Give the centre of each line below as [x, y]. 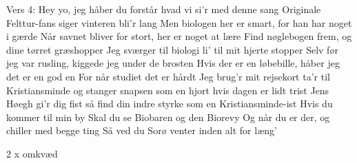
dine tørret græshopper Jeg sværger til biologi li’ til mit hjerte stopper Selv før [172, 49]
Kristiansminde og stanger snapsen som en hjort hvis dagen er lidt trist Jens [168, 90]
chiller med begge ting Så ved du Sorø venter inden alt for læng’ [142, 130]
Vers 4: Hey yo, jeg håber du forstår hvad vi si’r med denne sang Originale [164, 9]
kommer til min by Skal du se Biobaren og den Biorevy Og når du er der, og [168, 117]
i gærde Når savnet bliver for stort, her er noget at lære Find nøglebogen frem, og [179, 36]
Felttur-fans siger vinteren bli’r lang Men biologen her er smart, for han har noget [179, 22]
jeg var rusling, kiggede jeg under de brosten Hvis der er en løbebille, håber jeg [173, 63]
